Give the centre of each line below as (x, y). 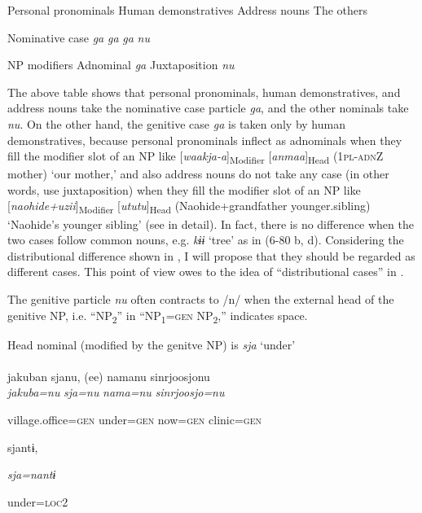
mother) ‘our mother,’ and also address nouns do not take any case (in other (198, 174)
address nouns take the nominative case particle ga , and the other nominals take (208, 108)
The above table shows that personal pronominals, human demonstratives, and (204, 92)
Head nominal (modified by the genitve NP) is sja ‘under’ (152, 344)
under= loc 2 (38, 501)
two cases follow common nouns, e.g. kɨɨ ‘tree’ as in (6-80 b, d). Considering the (206, 240)
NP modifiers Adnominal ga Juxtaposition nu (121, 65)
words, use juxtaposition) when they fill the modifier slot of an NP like (184, 189)
